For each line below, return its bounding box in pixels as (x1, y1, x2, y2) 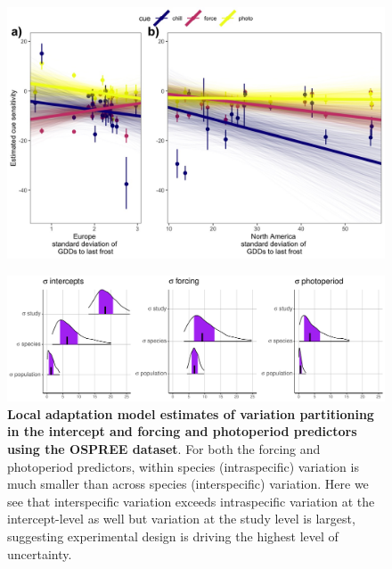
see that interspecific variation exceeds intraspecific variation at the (7, 491, 375, 510)
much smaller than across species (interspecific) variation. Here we (7, 474, 369, 493)
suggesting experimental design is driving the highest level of (7, 526, 339, 545)
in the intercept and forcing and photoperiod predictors (7, 422, 357, 441)
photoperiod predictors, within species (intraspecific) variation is (7, 457, 359, 475)
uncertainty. (7, 544, 72, 563)
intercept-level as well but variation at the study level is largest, (7, 509, 355, 528)
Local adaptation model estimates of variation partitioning (7, 404, 374, 423)
